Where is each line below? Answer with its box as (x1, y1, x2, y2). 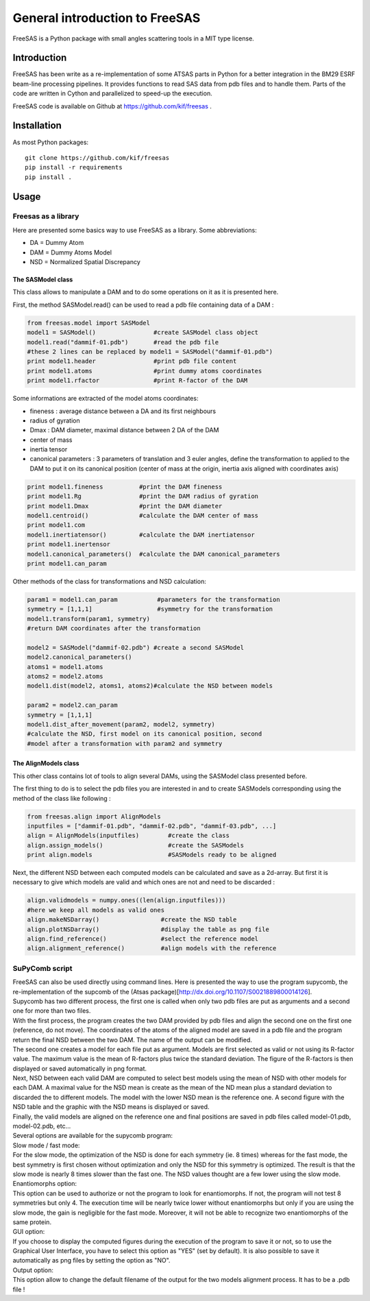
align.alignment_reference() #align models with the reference (27, 944, 277, 952)
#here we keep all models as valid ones (27, 906, 164, 914)
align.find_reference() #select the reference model (27, 935, 259, 943)
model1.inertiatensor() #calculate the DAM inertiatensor (27, 530, 255, 539)
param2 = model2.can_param (27, 701, 118, 710)
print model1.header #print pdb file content (27, 358, 237, 365)
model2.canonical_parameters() (27, 653, 133, 661)
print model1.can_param (27, 559, 108, 567)
